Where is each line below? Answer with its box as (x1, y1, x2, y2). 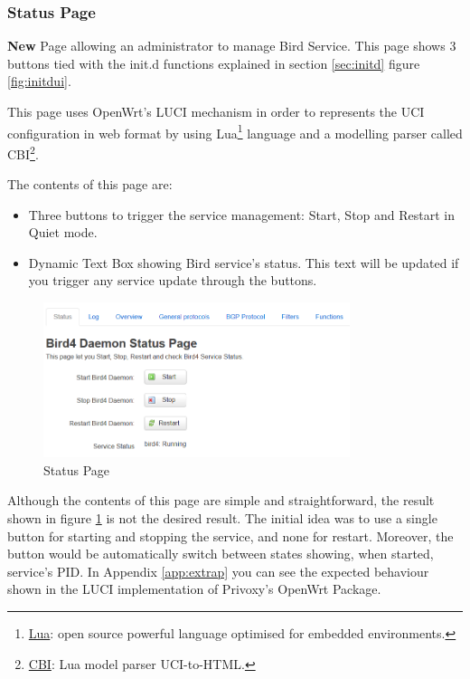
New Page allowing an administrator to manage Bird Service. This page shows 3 (7, 36, 456, 55)
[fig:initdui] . (7, 72, 71, 91)
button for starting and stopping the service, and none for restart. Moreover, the (7, 526, 454, 545)
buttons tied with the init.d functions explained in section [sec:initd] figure (7, 53, 420, 72)
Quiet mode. (28, 223, 98, 242)
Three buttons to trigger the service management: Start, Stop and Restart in (28, 205, 456, 224)
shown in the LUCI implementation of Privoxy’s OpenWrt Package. (7, 579, 381, 598)
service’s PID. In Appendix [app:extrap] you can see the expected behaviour (7, 561, 429, 580)
